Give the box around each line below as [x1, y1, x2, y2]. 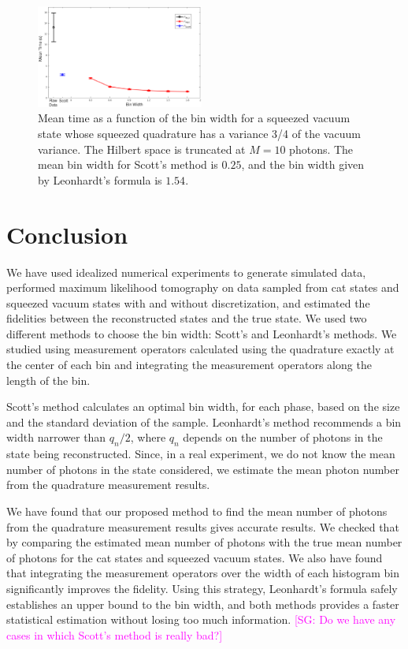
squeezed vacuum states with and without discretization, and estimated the [6, 294, 370, 311]
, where [130, 429, 166, 446]
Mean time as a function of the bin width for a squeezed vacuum [38, 110, 351, 126]
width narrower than [6, 429, 106, 446]
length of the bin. [6, 371, 91, 388]
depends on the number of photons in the [183, 429, 383, 446]
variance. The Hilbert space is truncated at [38, 140, 246, 157]
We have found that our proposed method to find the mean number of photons [6, 503, 388, 520]
